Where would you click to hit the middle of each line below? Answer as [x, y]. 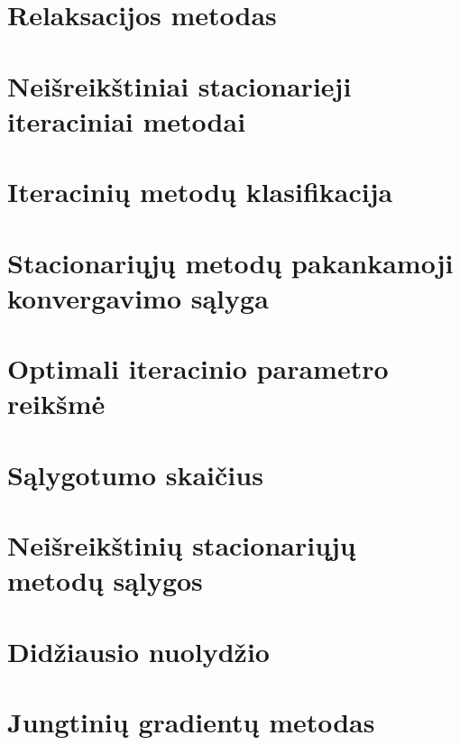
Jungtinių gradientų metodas [191, 721]
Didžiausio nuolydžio [138, 651]
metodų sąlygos [105, 580]
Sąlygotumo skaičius [135, 474]
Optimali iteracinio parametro [198, 368]
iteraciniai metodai [127, 120]
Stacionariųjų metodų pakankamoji [230, 262]
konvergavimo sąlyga [138, 297]
